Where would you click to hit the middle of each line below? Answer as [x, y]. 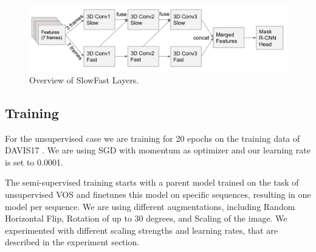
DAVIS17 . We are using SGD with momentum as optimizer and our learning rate [158, 150]
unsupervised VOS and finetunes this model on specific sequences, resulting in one [158, 194]
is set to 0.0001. [34, 162]
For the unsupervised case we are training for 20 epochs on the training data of [153, 138]
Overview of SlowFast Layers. [84, 79]
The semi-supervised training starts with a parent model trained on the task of [152, 182]
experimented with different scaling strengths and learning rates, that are [141, 230]
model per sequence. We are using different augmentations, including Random [150, 206]
